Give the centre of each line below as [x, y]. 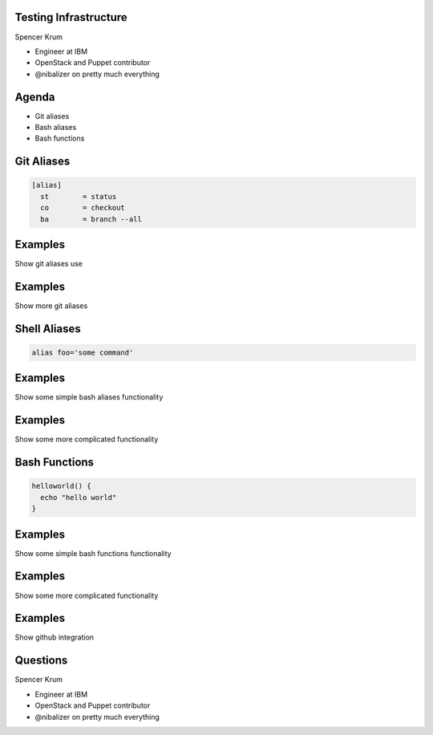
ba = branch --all [91, 219]
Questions [41, 661]
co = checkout [83, 208]
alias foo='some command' [83, 352]
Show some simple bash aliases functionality [89, 397]
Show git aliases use [49, 264]
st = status [79, 196]
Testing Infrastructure [71, 17]
